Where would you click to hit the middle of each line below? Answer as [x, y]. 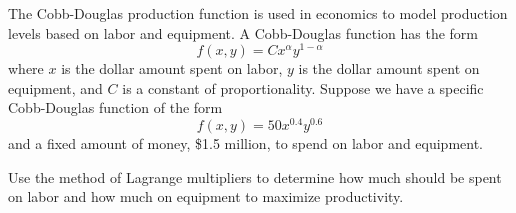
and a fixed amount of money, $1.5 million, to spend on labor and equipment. [246, 143]
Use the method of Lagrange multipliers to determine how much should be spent [255, 176]
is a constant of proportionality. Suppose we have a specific [303, 87]
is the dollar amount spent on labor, [172, 68]
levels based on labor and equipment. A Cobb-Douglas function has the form [243, 32]
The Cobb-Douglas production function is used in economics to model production [258, 13]
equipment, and [55, 87]
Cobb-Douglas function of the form [115, 107]
